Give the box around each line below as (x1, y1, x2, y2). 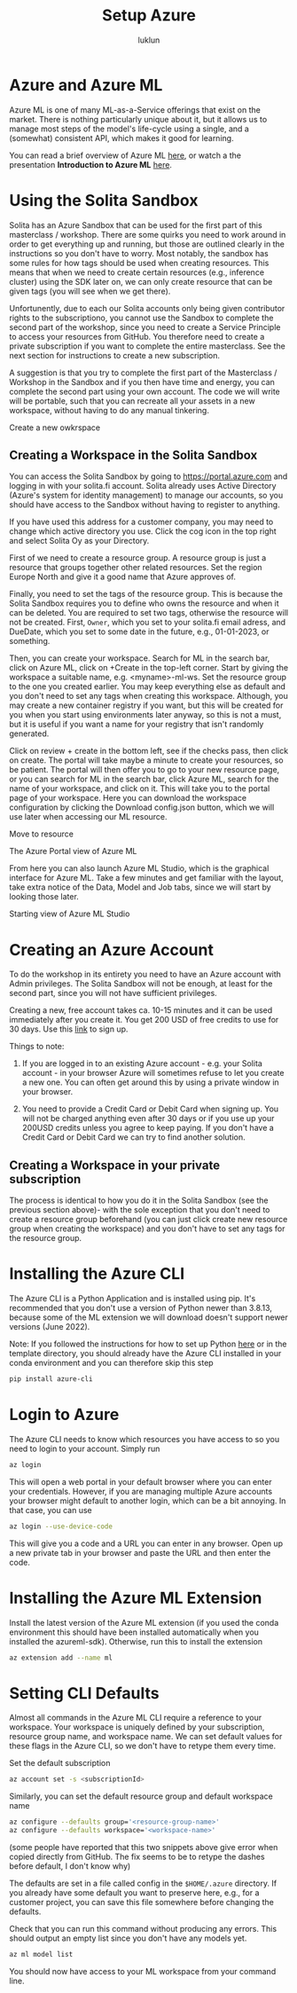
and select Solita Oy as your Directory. (9, 536, 150, 546)
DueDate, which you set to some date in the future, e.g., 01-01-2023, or (9, 626, 270, 637)
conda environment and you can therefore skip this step (9, 1358, 215, 1369)
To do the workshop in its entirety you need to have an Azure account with (9, 969, 282, 980)
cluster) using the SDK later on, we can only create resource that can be (9, 276, 273, 286)
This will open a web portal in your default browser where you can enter (9, 1476, 272, 1487)
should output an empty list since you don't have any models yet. (9, 1933, 247, 1943)
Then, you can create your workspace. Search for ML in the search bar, (9, 653, 270, 663)
